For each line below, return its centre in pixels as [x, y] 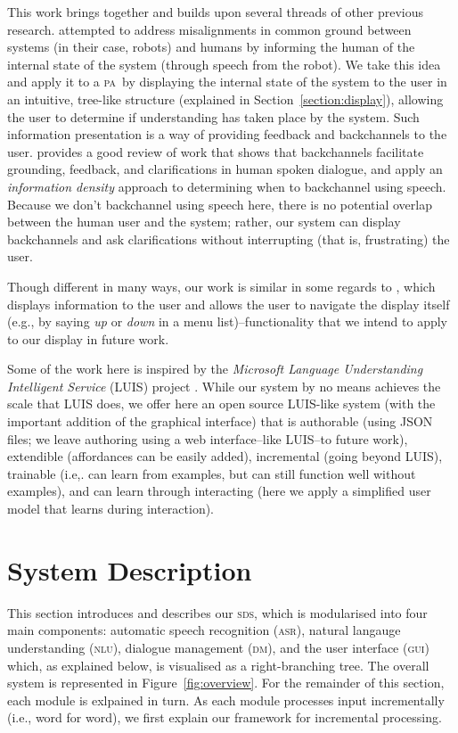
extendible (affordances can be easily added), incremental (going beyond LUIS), [225, 456]
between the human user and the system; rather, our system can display [204, 222]
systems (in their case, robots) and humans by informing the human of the [211, 47]
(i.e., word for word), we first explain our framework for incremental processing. [225, 717]
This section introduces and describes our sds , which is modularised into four [217, 612]
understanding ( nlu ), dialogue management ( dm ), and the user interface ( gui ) [218, 647]
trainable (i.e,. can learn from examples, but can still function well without [212, 473]
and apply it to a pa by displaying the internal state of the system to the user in [227, 82]
